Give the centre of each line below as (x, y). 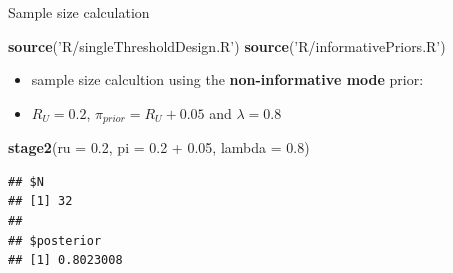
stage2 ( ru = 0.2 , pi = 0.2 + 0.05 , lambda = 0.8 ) (159, 147)
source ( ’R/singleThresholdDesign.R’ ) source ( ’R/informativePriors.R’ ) (227, 45)
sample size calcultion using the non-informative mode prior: (227, 79)
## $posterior (55, 240)
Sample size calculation (79, 12)
